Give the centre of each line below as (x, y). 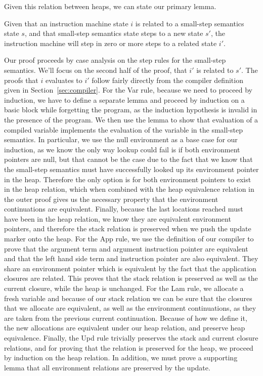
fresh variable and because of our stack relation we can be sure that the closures (128, 298)
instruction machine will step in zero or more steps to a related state (111, 43)
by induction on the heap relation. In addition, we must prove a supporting (121, 358)
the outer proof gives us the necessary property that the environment (111, 199)
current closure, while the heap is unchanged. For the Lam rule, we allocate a (124, 288)
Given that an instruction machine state (66, 23)
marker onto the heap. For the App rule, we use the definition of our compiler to (129, 239)
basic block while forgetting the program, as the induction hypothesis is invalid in (131, 110)
